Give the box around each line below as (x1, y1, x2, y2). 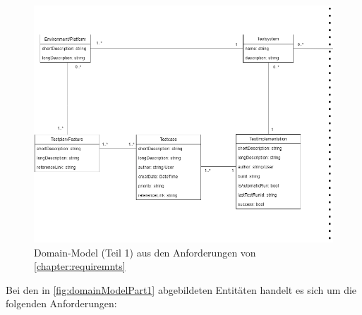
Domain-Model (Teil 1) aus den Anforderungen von (34, 245, 256, 259)
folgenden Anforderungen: (6, 296, 117, 311)
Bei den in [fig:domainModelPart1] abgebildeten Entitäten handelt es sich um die (6, 282, 357, 297)
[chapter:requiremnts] (34, 259, 126, 273)
